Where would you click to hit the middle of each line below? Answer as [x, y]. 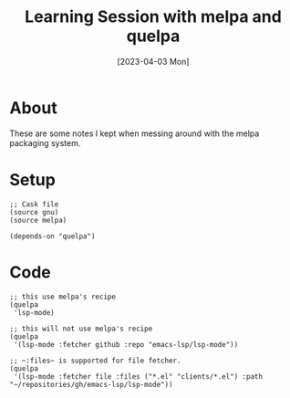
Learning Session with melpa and [153, 17]
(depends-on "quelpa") [52, 236]
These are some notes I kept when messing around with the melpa [135, 133]
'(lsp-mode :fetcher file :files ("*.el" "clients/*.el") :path [138, 376]
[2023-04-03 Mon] [153, 61]
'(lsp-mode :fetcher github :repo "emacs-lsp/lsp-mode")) [126, 344]
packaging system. [45, 142]
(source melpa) [38, 220]
